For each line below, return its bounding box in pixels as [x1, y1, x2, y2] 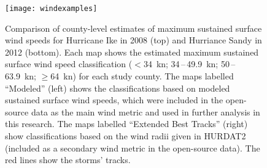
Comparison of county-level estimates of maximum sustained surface [5, 21, 262, 34]
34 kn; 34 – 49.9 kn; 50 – [143, 57, 236, 70]
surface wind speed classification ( [5, 57, 133, 70]
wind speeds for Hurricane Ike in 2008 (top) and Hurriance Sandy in [5, 34, 262, 46]
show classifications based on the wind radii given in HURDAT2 [5, 130, 246, 142]
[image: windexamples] [5, 4, 98, 13]
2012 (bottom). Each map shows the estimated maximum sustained [5, 45, 259, 58]
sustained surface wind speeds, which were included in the [5, 93, 223, 106]
